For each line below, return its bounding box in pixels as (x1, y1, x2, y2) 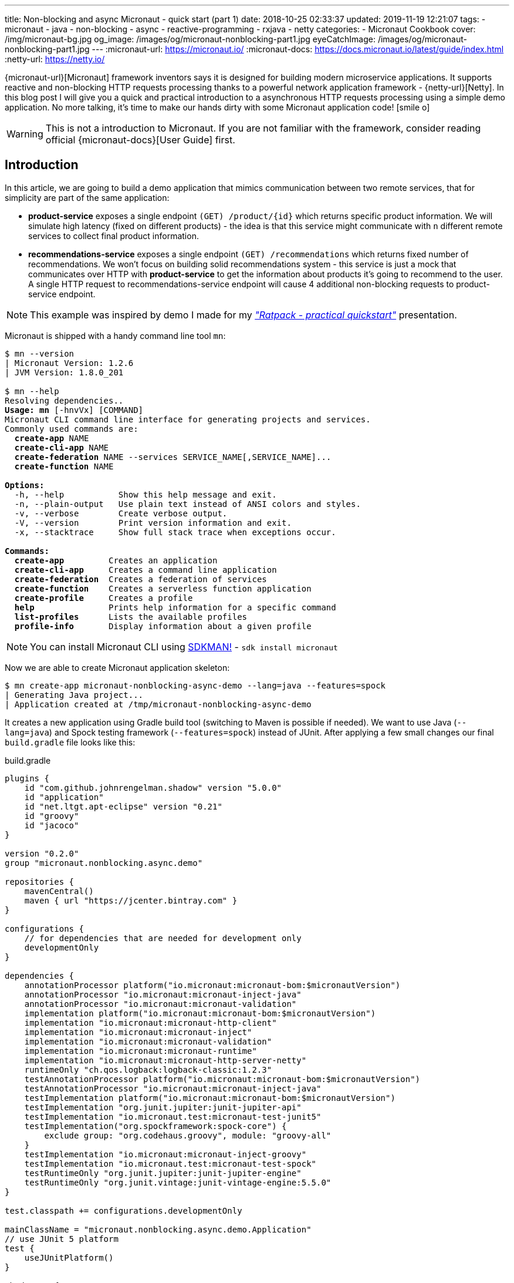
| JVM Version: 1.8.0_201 (5, 367, 124, 377)
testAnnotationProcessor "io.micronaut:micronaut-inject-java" (24, 1083, 322, 1093)
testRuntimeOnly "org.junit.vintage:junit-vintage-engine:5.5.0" (24, 1177, 332, 1187)
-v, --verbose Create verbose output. (14, 508, 228, 518)
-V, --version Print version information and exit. (14, 518, 292, 528)
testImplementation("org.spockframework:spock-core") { (24, 1121, 287, 1131)
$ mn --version (5, 348, 75, 358)
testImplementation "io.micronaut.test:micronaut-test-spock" (24, 1158, 317, 1168)
